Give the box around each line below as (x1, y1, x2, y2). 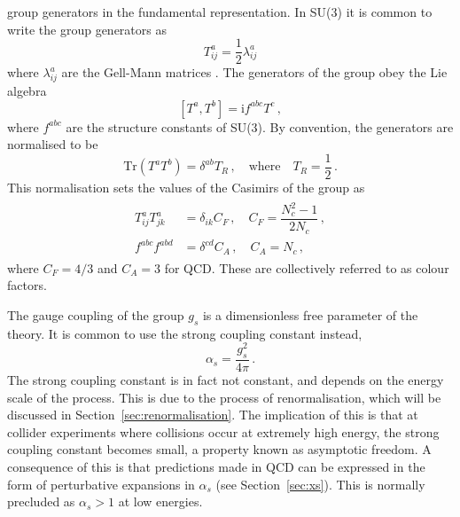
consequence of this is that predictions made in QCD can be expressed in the (7, 458, 425, 475)
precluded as (7, 492, 75, 511)
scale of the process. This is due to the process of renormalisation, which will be (7, 388, 441, 406)
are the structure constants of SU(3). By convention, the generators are (66, 117, 454, 136)
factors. (7, 276, 47, 294)
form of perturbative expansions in (7, 474, 195, 493)
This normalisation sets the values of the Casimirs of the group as (7, 177, 365, 196)
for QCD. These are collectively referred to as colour (164, 258, 449, 277)
